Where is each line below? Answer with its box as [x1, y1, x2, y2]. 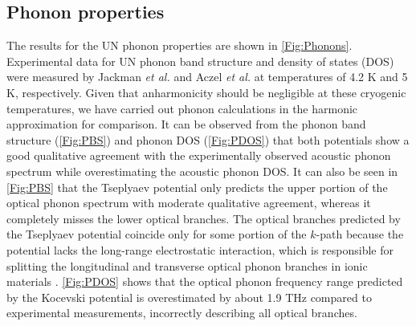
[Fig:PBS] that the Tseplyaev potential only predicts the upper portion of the [6, 178, 388, 195]
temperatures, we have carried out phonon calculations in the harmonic [6, 100, 358, 116]
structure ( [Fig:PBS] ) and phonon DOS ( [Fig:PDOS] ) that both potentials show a [6, 131, 410, 148]
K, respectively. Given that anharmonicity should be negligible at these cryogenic [6, 84, 406, 100]
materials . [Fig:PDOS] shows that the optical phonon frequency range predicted [6, 273, 403, 290]
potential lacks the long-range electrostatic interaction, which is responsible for [6, 241, 394, 258]
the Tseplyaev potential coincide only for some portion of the [6, 226, 307, 242]
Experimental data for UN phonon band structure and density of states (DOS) [6, 52, 394, 69]
